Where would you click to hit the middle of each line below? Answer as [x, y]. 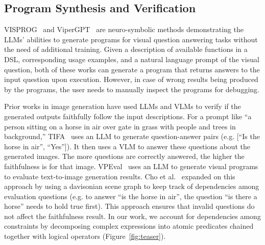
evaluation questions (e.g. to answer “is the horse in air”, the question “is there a [131, 196]
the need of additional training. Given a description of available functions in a [126, 49]
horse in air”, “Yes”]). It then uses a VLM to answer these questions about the [127, 146]
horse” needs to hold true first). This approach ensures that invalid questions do [129, 206]
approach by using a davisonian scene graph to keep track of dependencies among [132, 186]
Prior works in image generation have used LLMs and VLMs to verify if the [123, 106]
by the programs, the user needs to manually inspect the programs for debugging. [132, 89]
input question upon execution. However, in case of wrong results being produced [131, 79]
